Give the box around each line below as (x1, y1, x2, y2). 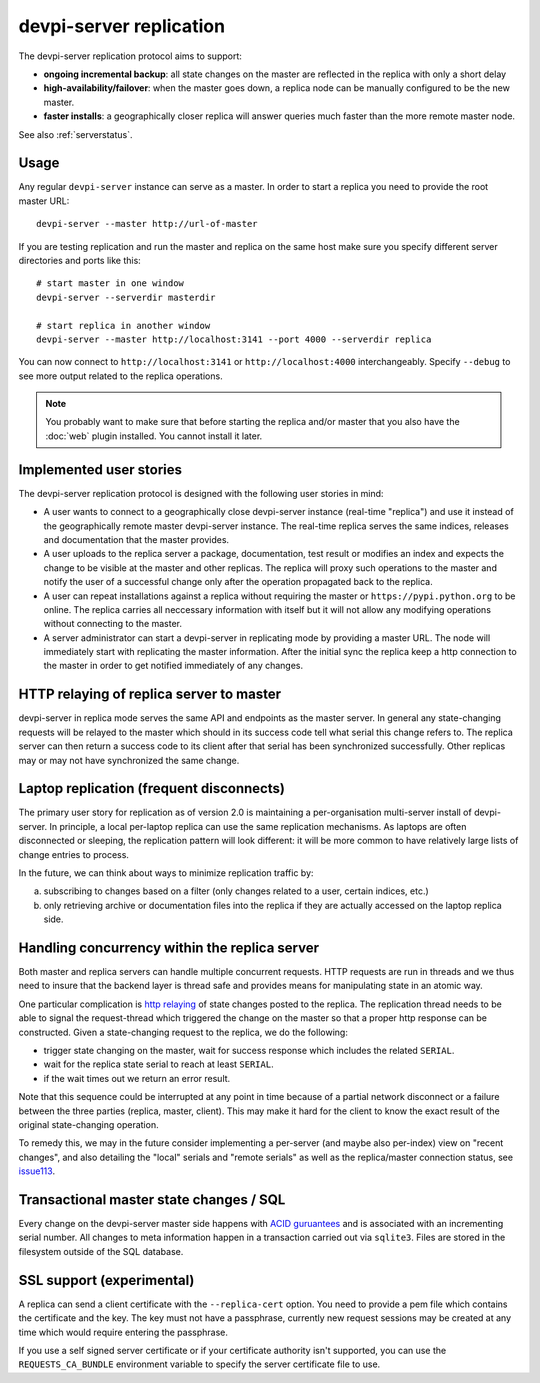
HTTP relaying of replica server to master (18, 686, 282, 703)
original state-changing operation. (18, 1119, 159, 1130)
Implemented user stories (18, 461, 183, 478)
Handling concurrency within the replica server (18, 940, 320, 956)
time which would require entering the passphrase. (18, 1326, 229, 1338)
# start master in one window (36, 278, 185, 289)
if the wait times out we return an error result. (43, 1072, 231, 1084)
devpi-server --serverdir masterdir (36, 291, 216, 303)
